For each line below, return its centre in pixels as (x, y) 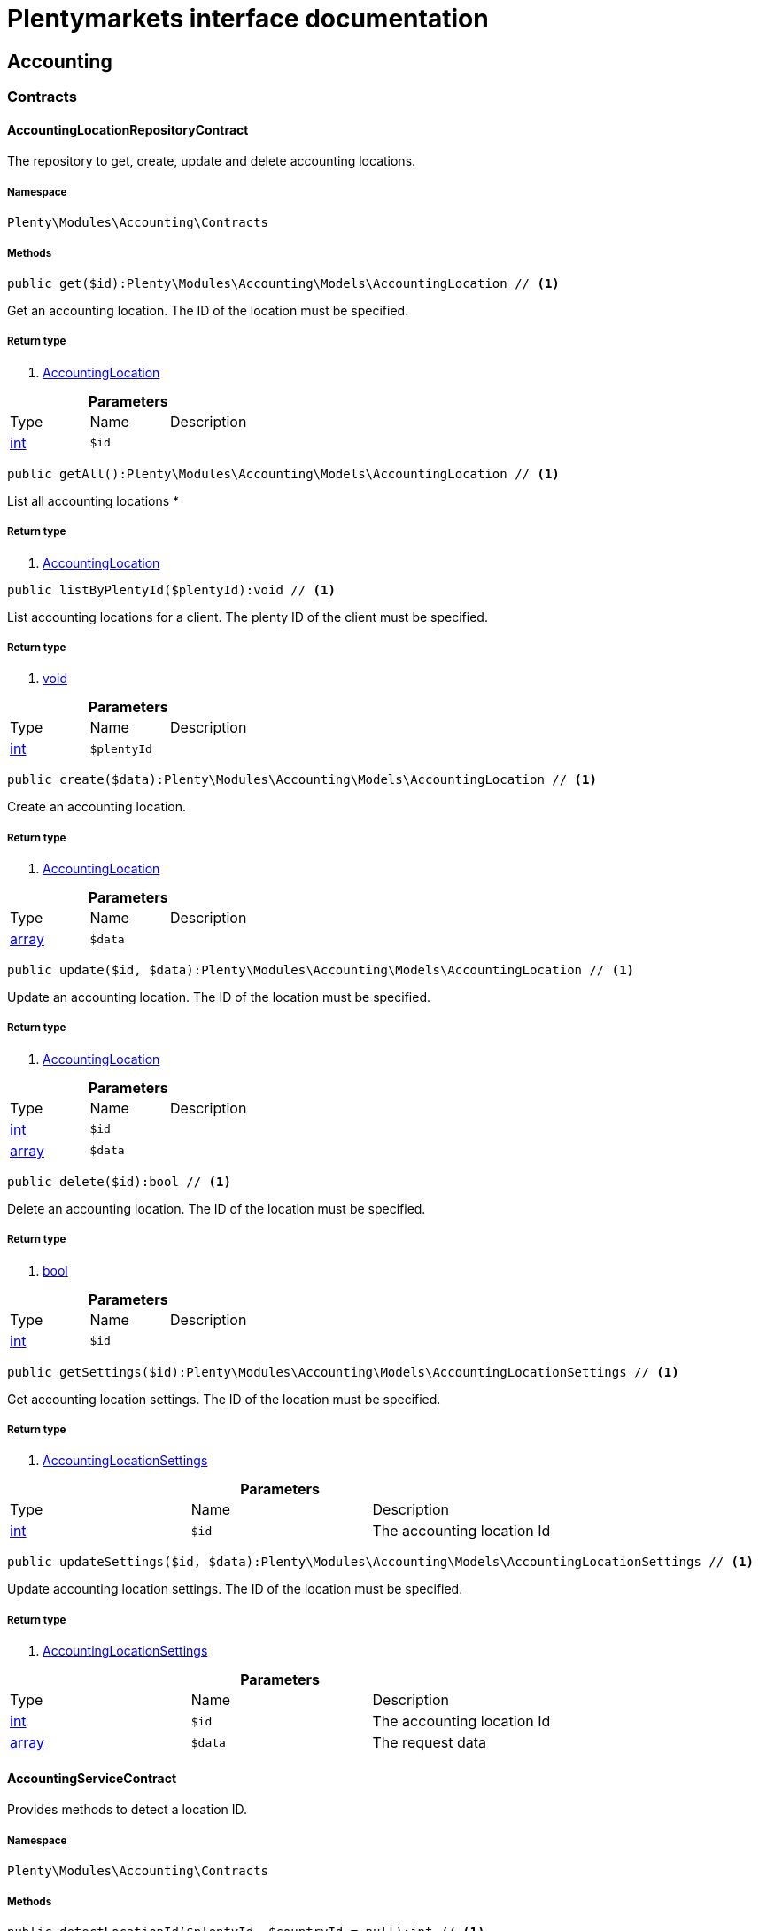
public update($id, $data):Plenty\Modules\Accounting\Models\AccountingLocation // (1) (321, 970)
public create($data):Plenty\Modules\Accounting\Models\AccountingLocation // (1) (302, 780)
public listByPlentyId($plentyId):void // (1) (171, 589)
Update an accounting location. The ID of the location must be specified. (219, 997)
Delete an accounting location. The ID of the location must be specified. (217, 1208)
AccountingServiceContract (92, 1778)
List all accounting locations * (93, 500)
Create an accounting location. (97, 807)
